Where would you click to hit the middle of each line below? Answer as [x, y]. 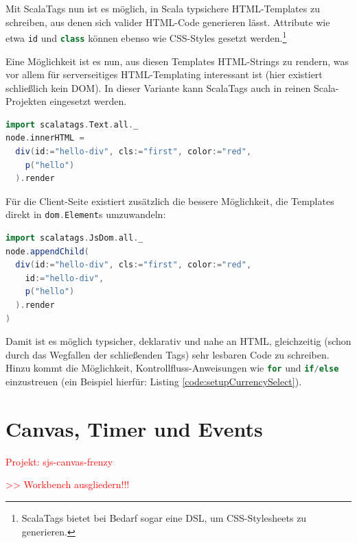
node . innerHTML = [45, 138]
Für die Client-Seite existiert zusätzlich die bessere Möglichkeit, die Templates [170, 201]
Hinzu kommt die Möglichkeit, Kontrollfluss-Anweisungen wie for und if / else [172, 368]
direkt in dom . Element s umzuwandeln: [86, 214]
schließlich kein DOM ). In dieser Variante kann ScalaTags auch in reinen [158, 87]
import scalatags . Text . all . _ [72, 124]
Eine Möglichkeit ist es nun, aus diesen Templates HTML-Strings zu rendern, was [177, 61]
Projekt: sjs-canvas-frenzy [59, 461]
